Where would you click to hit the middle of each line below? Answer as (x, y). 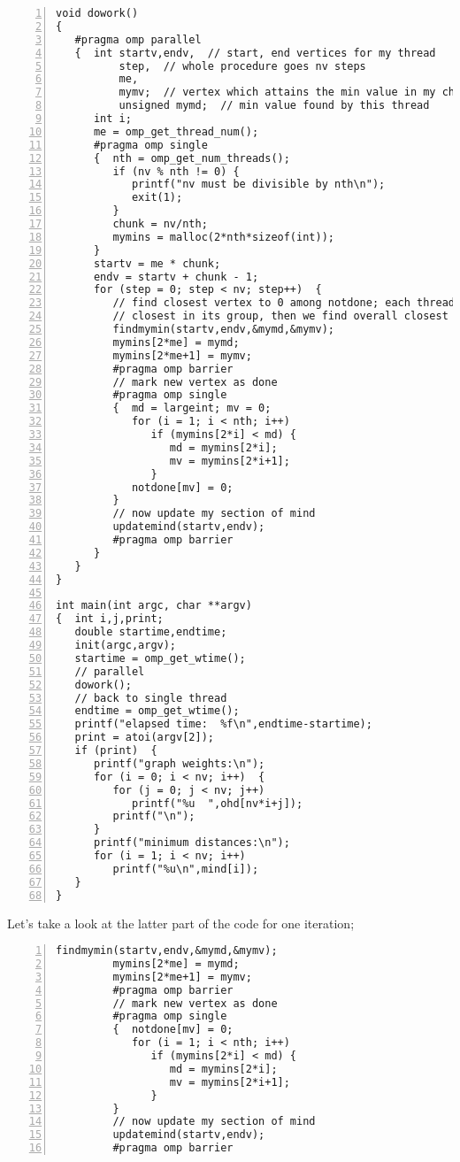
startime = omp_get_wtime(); (160, 658)
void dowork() (97, 13)
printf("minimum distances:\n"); (192, 843)
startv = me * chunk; (157, 263)
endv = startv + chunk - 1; (176, 277)
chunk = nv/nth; (160, 224)
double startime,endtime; (151, 632)
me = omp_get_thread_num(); (176, 131)
